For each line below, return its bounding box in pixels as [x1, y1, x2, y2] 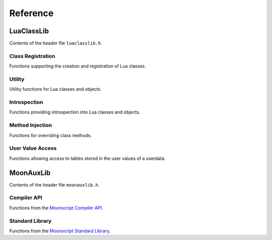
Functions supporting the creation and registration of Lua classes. [9, 63, 146, 69]
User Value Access [9, 145, 57, 152]
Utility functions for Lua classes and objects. [9, 86, 102, 92]
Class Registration [9, 52, 55, 59]
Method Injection [9, 122, 52, 129]
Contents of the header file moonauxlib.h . [9, 182, 100, 188]
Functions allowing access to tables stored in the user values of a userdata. [9, 155, 166, 161]
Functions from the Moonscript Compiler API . [9, 205, 103, 211]
